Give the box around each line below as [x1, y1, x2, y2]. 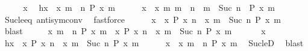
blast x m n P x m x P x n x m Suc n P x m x [4, 25, 266, 37]
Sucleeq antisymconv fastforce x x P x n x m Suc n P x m [4, 13, 281, 25]
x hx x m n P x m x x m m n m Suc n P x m [23, 1, 275, 13]
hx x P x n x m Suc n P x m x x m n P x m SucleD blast [4, 36, 304, 49]
